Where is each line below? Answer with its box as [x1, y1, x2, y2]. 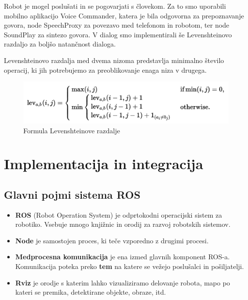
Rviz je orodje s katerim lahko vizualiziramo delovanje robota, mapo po [15, 277, 230, 287]
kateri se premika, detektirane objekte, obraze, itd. [15, 287, 166, 297]
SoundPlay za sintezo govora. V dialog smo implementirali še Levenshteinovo [4, 29, 232, 39]
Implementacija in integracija [4, 154, 203, 174]
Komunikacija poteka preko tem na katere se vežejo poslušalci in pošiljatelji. [15, 261, 244, 271]
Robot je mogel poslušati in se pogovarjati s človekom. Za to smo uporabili [4, 1, 226, 11]
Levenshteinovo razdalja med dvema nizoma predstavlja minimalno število [4, 55, 224, 65]
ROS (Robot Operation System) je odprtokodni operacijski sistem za [15, 209, 222, 220]
